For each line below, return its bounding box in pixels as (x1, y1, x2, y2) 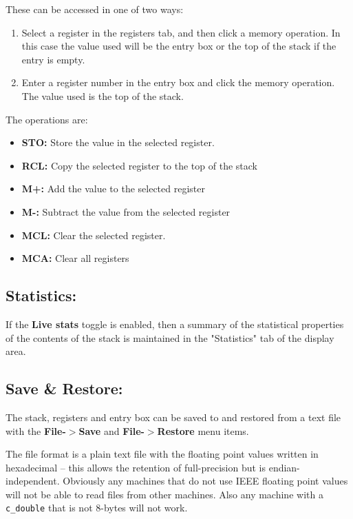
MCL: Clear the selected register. (21, 227, 166, 242)
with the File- (6, 423, 66, 438)
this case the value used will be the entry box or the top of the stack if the (21, 39, 336, 53)
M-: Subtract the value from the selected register (21, 204, 231, 218)
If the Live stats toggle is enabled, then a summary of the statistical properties (6, 316, 344, 331)
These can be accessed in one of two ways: (6, 2, 184, 16)
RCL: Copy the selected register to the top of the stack (21, 158, 257, 172)
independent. (6, 474, 60, 488)
